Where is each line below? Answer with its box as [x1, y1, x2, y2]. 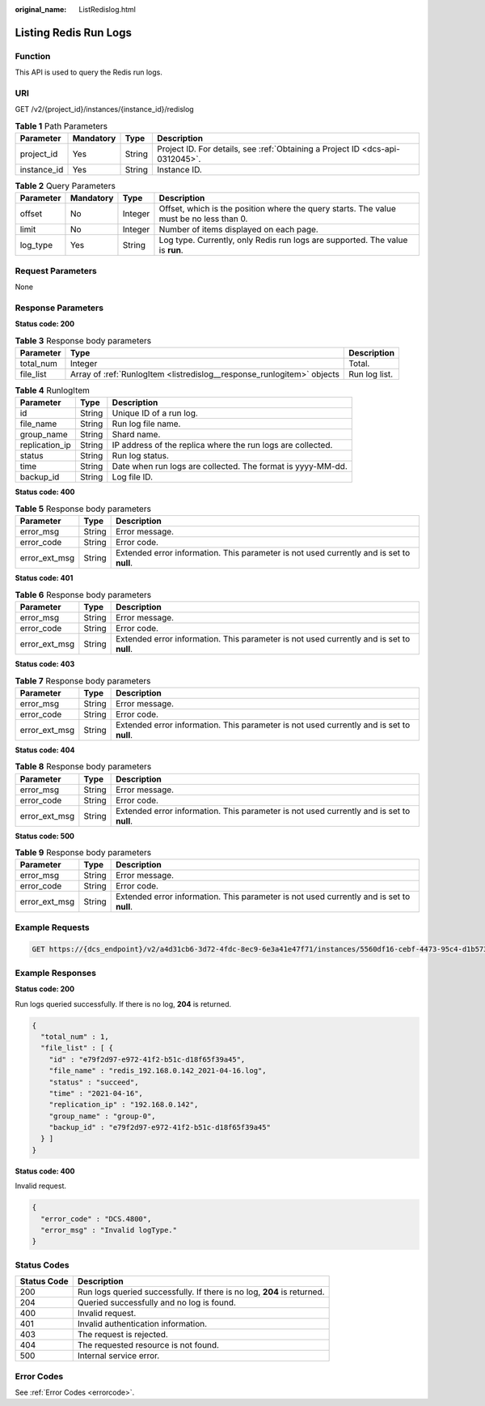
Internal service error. [77, 1350, 160, 1361]
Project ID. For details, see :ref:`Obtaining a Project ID [156, 143, 360, 155]
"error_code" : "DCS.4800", [40, 1214, 152, 1223]
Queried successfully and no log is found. [77, 1297, 236, 1308]
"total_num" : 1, [40, 1032, 109, 1041]
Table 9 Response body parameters [15, 847, 152, 859]
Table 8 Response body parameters [15, 761, 152, 773]
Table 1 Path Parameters [15, 120, 108, 131]
